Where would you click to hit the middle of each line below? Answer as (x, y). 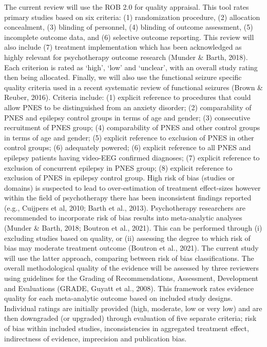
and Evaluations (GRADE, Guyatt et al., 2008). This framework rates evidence (129, 288)
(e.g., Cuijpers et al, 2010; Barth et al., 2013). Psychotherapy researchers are (125, 207)
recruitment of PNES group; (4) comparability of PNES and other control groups (132, 127)
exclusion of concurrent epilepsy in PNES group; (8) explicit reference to (118, 167)
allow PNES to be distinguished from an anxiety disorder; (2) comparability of (128, 107)
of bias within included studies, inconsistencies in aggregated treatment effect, (127, 328)
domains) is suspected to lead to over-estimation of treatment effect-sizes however (132, 187)
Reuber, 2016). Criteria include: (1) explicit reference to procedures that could (128, 97)
